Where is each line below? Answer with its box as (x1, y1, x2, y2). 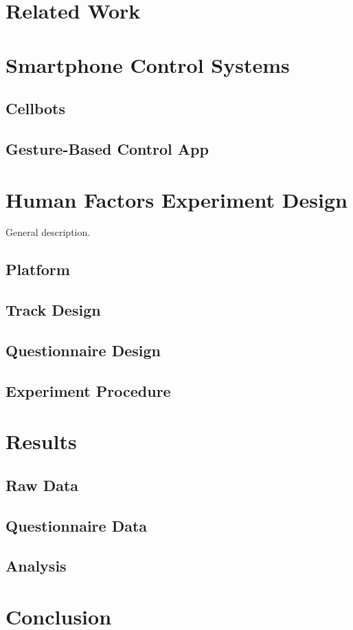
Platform (5, 259, 70, 280)
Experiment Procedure (5, 380, 171, 401)
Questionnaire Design (5, 339, 161, 360)
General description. (5, 225, 91, 239)
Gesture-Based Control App (5, 138, 209, 159)
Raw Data (5, 474, 79, 495)
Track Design (5, 299, 101, 321)
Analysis (5, 555, 67, 576)
